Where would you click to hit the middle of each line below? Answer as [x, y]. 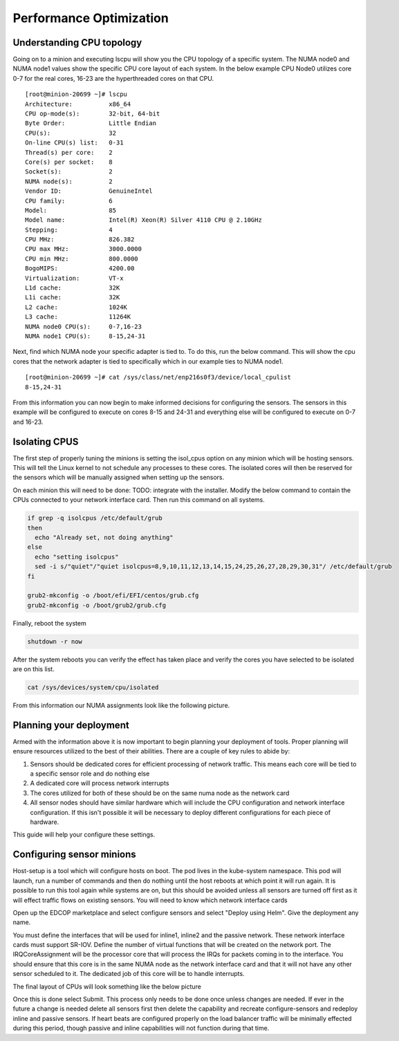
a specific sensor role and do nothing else [90, 773]
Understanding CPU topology [77, 43]
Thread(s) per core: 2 [69, 152]
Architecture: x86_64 [78, 104]
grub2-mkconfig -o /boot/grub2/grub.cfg [96, 605]
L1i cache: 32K [73, 298]
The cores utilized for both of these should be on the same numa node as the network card [160, 793]
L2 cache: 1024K [76, 307]
